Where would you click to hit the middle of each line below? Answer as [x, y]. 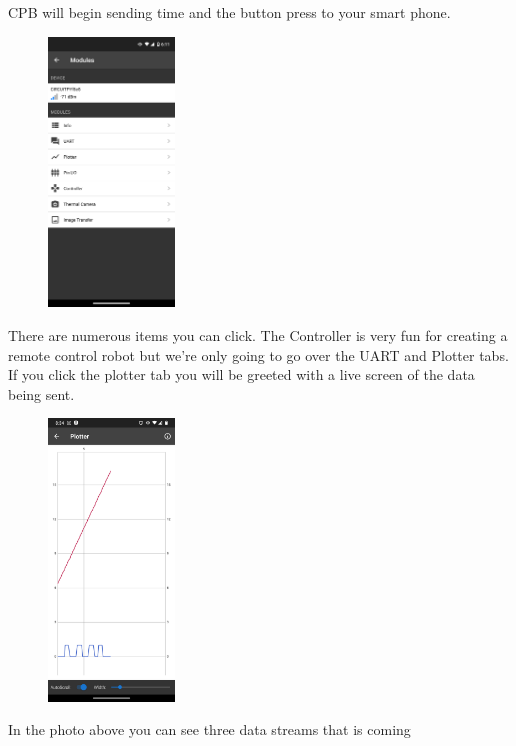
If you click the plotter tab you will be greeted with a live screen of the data [241, 374]
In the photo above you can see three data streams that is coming [209, 729]
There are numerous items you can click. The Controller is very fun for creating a [258, 335]
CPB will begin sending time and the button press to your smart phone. [229, 12]
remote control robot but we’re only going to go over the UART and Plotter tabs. [258, 354]
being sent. [41, 393]
